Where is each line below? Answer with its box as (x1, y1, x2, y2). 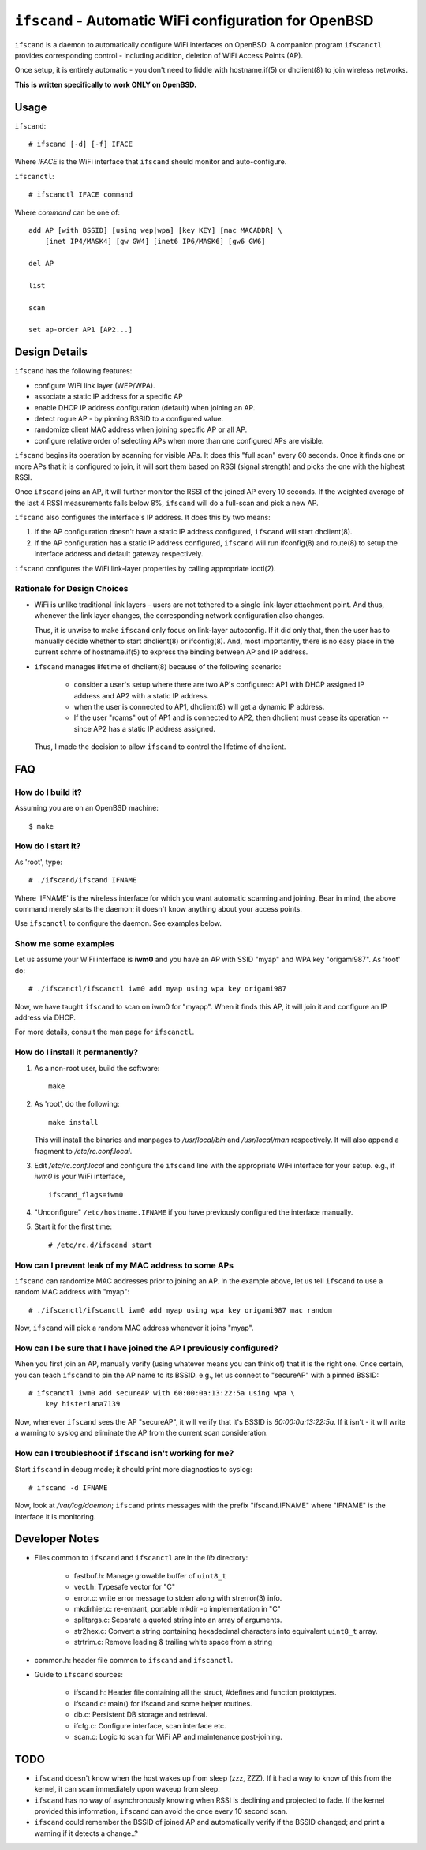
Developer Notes (14, 1532, 99, 1546)
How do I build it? (14, 786, 82, 797)
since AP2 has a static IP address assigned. (73, 724, 216, 733)
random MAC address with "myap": (14, 1287, 130, 1297)
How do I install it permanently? (14, 1047, 138, 1058)
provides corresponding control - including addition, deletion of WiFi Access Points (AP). (14, 51, 304, 60)
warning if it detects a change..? (34, 1828, 138, 1838)
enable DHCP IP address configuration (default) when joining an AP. (34, 403, 256, 412)
